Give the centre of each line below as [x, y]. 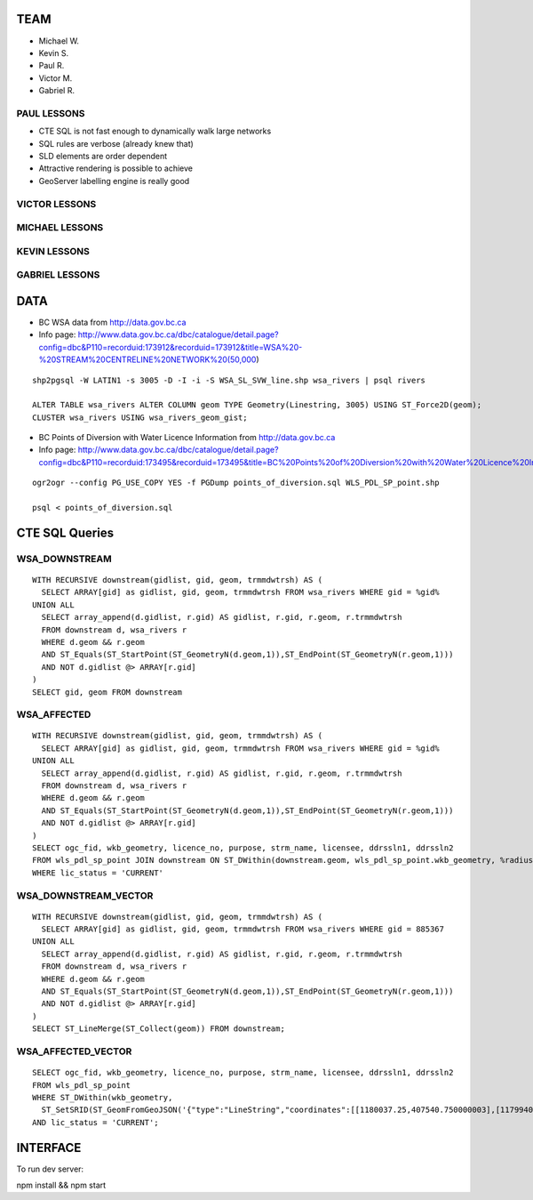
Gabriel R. [57, 91]
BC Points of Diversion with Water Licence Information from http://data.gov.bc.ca [187, 438]
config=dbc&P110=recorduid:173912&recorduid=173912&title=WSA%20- [171, 347]
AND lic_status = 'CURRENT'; [95, 1122]
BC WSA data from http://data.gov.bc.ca [112, 322]
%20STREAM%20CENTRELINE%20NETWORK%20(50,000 [147, 359]
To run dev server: [50, 1169]
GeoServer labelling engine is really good [114, 181]
